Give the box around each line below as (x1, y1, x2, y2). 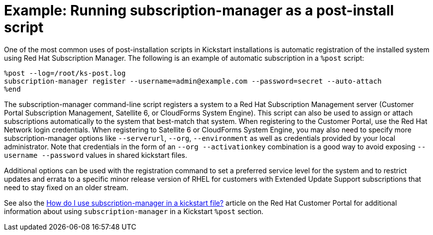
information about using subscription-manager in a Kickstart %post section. (4, 207, 264, 216)
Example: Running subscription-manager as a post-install (4, 2, 394, 19)
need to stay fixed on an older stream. (4, 183, 128, 192)
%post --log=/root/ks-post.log (4, 69, 126, 77)
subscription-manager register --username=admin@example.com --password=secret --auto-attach (4, 77, 382, 85)
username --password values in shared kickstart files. (4, 150, 187, 159)
